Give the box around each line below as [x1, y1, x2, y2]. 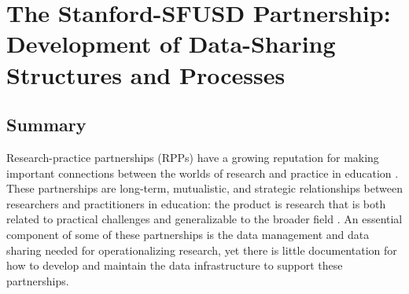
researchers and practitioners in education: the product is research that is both [6, 195, 386, 211]
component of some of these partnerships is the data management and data [6, 226, 370, 242]
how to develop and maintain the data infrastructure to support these [6, 257, 343, 274]
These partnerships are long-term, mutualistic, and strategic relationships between [6, 180, 403, 197]
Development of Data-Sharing [6, 28, 336, 60]
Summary [6, 112, 87, 137]
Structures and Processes [6, 58, 286, 90]
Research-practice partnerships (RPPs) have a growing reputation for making [6, 149, 379, 165]
